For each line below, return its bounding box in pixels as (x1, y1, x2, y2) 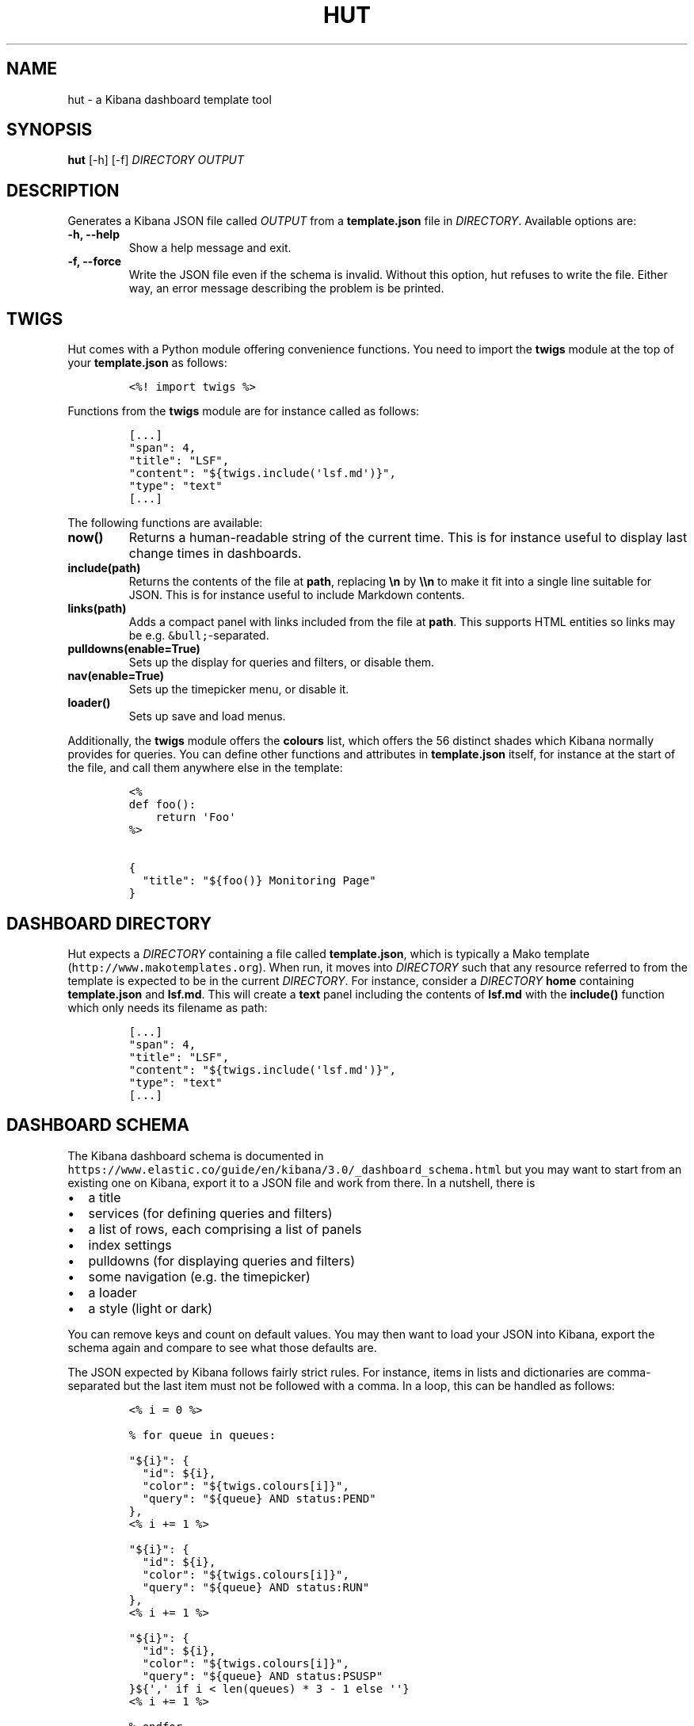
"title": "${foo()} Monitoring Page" (142, 874, 376, 888)
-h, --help (67, 227, 120, 242)
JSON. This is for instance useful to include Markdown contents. (128, 588, 465, 602)
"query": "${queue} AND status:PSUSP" (142, 1669, 383, 1682)
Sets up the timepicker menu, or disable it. (128, 682, 349, 697)
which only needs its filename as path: (67, 1000, 268, 1014)
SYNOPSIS (6, 120, 93, 140)
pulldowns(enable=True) (67, 642, 200, 656)
